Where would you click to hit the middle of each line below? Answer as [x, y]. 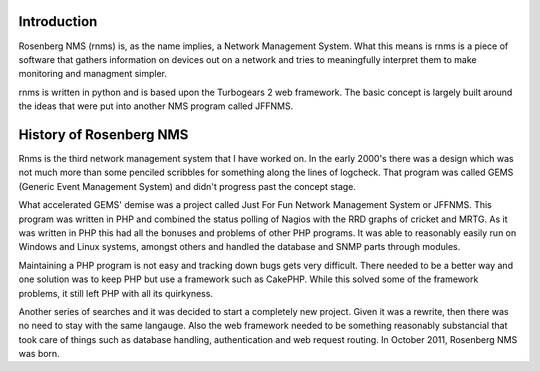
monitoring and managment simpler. [93, 74]
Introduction [58, 21]
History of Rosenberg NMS [103, 134]
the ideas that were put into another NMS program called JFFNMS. [156, 106]
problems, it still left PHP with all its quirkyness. [116, 293]
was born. [39, 354]
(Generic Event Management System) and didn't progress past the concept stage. [187, 186]
